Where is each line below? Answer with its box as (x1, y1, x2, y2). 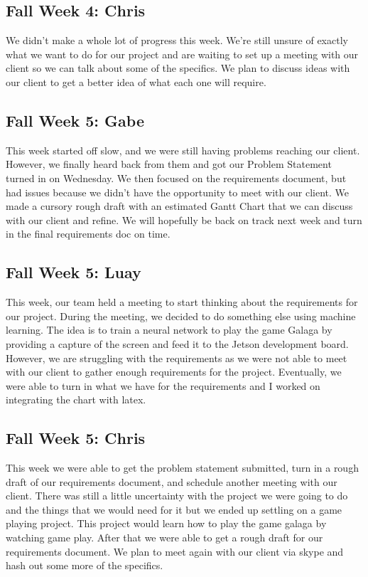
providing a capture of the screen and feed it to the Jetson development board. (6, 336, 349, 351)
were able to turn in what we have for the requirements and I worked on (6, 378, 320, 393)
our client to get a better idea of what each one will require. (6, 74, 266, 89)
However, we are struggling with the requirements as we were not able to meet (6, 350, 347, 365)
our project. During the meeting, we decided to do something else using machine (6, 308, 356, 323)
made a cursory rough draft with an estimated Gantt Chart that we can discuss (6, 198, 353, 213)
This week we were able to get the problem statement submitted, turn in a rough (6, 460, 359, 475)
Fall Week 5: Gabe (6, 109, 144, 131)
